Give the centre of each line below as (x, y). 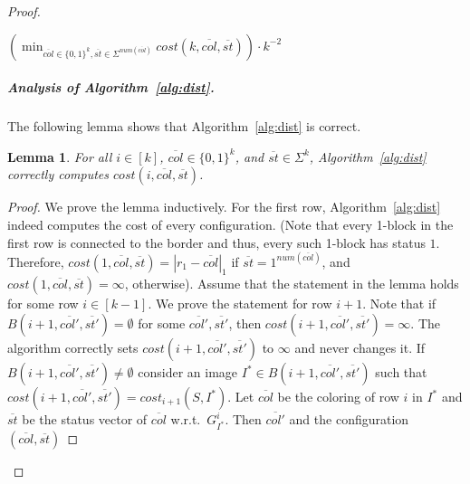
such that (401, 372)
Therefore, (36, 261)
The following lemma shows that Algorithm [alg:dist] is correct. (184, 126)
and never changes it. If (360, 348)
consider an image (188, 372)
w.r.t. (186, 419)
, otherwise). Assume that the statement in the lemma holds (292, 284)
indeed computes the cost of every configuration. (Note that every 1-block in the (230, 224)
